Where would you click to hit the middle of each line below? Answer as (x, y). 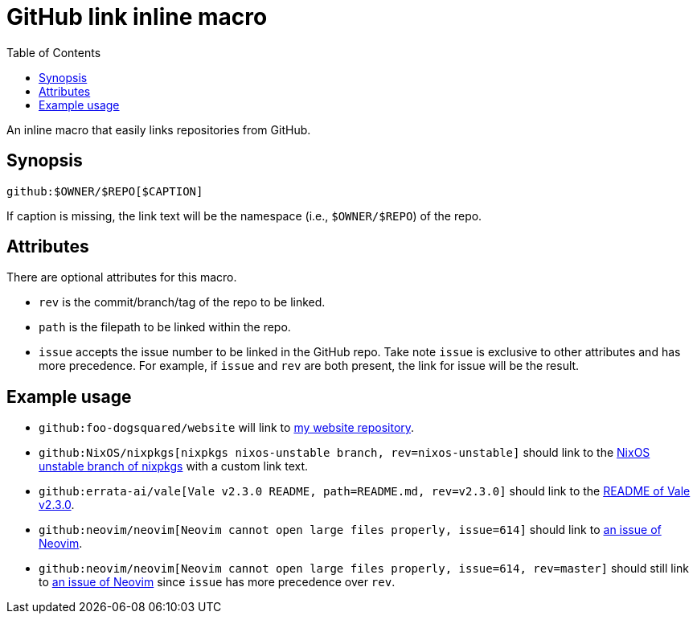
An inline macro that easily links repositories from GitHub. (159, 129)
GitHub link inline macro (137, 17)
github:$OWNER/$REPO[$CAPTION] (105, 191)
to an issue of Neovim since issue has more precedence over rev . (217, 582)
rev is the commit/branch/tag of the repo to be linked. (182, 302)
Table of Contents (54, 52)
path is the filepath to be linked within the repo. (165, 327)
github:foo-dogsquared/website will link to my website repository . (227, 428)
